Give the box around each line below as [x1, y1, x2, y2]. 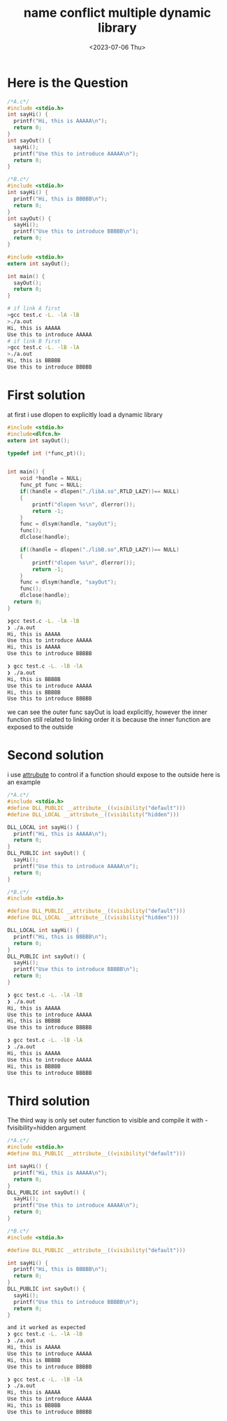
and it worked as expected [7, 1324, 86, 1331]
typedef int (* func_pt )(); [7, 450, 86, 457]
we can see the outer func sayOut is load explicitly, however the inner [7, 708, 207, 716]
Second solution [7, 748, 104, 763]
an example [7, 778, 41, 786]
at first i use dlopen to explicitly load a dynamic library [7, 410, 163, 418]
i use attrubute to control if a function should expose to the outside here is [7, 771, 221, 779]
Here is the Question [7, 75, 129, 90]
